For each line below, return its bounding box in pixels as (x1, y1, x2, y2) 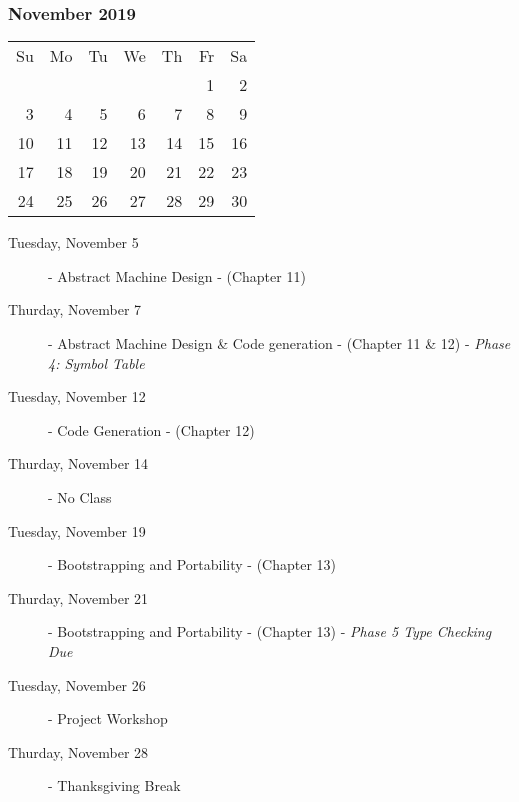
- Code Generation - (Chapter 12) (48, 419, 255, 440)
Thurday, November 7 (8, 299, 142, 320)
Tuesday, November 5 (8, 232, 139, 253)
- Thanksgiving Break (48, 775, 181, 796)
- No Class (48, 486, 112, 507)
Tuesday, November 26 (8, 674, 146, 695)
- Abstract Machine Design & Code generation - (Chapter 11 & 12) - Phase (48, 333, 511, 353)
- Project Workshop (48, 708, 168, 729)
